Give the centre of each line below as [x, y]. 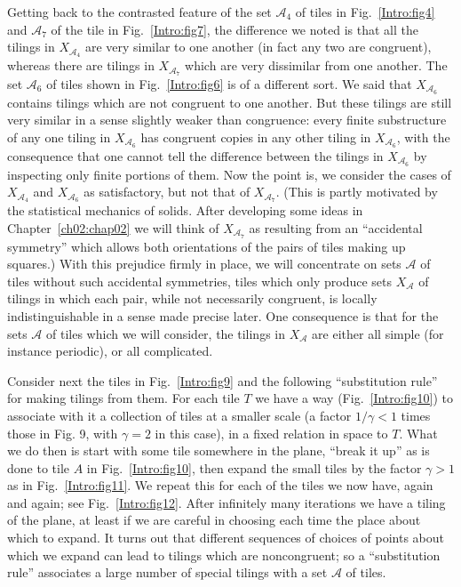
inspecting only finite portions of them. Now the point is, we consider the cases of [229, 174]
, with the [423, 137]
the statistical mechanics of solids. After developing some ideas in [185, 210]
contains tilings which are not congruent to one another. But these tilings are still [230, 102]
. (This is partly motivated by [357, 192]
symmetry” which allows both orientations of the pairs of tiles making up [207, 246]
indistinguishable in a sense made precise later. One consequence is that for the [223, 315]
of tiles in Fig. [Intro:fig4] [365, 12]
